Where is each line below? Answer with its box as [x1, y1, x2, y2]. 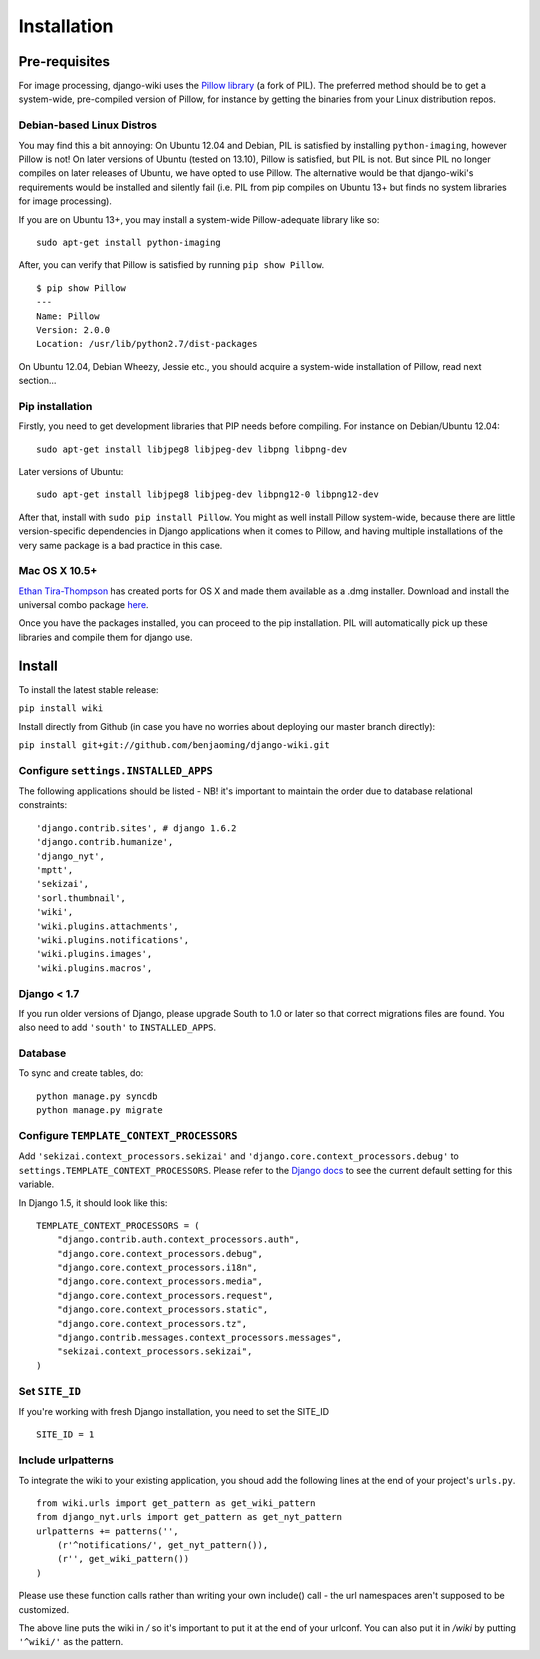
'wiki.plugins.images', [36, 948, 153, 960]
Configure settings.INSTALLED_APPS [18, 763, 214, 777]
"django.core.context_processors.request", [56, 1290, 274, 1301]
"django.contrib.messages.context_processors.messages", [56, 1332, 342, 1344]
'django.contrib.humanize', [36, 836, 174, 848]
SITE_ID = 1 [36, 1429, 95, 1440]
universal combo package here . [18, 599, 149, 611]
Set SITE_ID [18, 1384, 82, 1398]
